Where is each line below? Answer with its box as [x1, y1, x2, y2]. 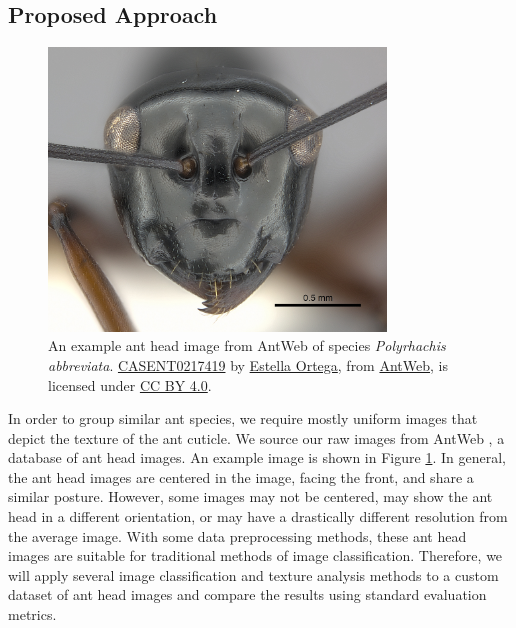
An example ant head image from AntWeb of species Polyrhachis [48, 335, 446, 356]
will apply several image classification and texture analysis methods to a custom [8, 564, 499, 585]
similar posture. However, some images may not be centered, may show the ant [8, 486, 493, 507]
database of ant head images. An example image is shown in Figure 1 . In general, [8, 447, 506, 468]
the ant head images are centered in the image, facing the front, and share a [8, 466, 474, 487]
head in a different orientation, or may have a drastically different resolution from [8, 506, 508, 527]
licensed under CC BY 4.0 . [48, 374, 212, 395]
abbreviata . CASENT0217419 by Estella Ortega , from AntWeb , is [48, 354, 448, 375]
